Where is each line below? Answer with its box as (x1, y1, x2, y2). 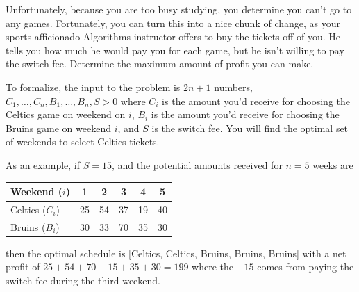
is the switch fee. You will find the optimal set (151, 120, 349, 135)
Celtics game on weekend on (6, 107, 126, 122)
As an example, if (6, 157, 81, 172)
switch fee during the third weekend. (6, 273, 160, 287)
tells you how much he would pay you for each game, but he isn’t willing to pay (6, 42, 344, 57)
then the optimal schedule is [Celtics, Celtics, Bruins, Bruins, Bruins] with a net (6, 245, 347, 260)
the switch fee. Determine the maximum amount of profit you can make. (6, 56, 314, 71)
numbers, (214, 79, 253, 94)
